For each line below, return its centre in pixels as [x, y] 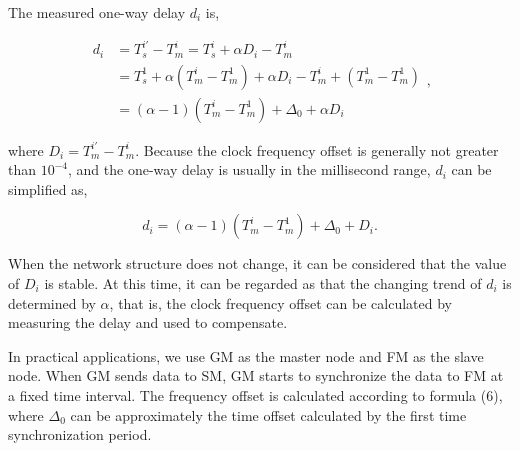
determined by [52, 302]
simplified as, [48, 188]
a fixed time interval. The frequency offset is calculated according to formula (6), [255, 394]
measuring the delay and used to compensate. [148, 322]
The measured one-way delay [97, 12]
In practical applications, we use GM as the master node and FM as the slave [246, 355]
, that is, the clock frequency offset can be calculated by [280, 302]
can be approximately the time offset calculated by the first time [268, 414]
